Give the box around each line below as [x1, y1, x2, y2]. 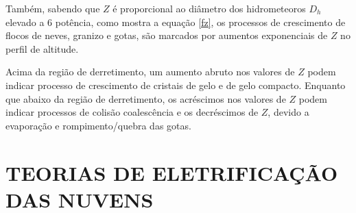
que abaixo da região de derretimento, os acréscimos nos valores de [5, 91, 286, 105]
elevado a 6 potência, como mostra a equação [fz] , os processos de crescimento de [5, 14, 346, 29]
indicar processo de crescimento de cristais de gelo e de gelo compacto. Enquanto [5, 77, 346, 92]
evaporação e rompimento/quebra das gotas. [5, 118, 191, 132]
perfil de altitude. [5, 41, 79, 55]
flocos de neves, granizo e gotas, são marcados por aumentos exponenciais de [5, 28, 328, 42]
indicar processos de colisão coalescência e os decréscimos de [5, 105, 259, 119]
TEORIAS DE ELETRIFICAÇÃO [5, 158, 338, 186]
